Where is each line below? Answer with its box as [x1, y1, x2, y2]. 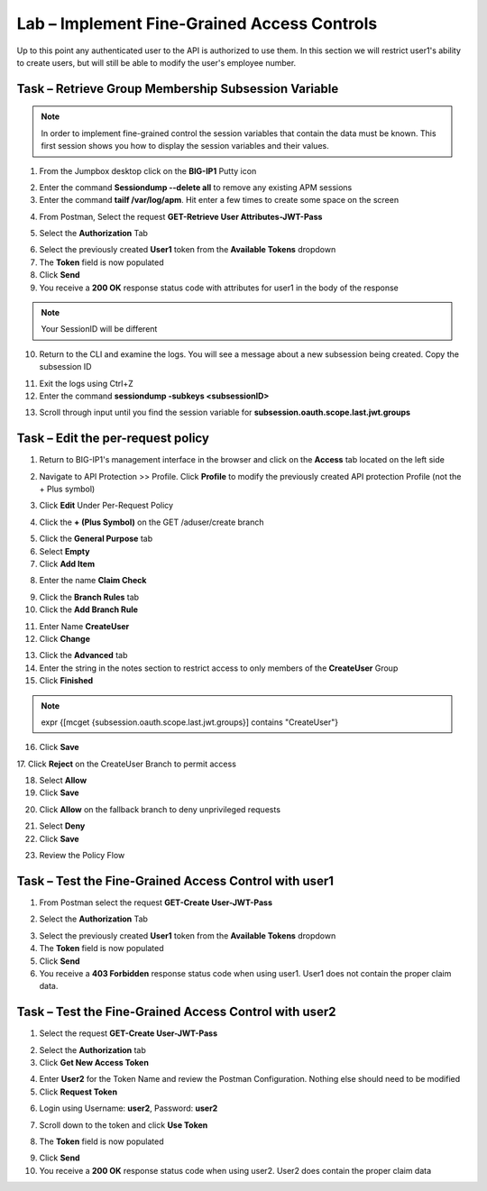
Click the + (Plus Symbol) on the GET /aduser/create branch [39, 517, 265, 527]
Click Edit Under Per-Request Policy [39, 500, 174, 511]
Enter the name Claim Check [39, 575, 147, 586]
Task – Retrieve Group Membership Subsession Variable [16, 81, 339, 96]
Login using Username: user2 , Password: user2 [39, 1103, 218, 1113]
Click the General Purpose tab [39, 533, 153, 545]
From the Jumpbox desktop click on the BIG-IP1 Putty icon [39, 165, 257, 176]
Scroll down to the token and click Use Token [39, 1119, 208, 1131]
